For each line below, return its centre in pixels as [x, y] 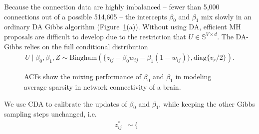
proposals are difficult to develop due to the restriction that [95, 36]
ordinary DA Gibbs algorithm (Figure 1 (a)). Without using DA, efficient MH [123, 27]
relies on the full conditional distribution [86, 46]
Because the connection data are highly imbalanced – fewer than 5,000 [112, 6]
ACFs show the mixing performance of [83, 76]
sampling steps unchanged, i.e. [50, 114]
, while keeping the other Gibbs [207, 103]
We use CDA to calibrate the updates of [66, 103]
